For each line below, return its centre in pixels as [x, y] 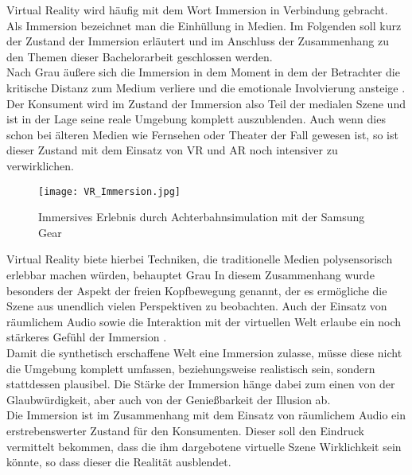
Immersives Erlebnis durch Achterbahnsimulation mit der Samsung [202, 217]
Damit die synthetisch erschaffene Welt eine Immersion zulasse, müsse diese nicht [204, 352]
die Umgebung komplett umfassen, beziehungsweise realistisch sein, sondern [191, 368]
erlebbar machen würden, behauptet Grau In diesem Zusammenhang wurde [190, 274]
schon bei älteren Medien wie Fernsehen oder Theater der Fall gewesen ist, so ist [202, 134]
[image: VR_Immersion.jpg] [109, 191]
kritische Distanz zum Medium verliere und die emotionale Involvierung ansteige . [206, 87]
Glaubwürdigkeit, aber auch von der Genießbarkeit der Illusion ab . [169, 399]
